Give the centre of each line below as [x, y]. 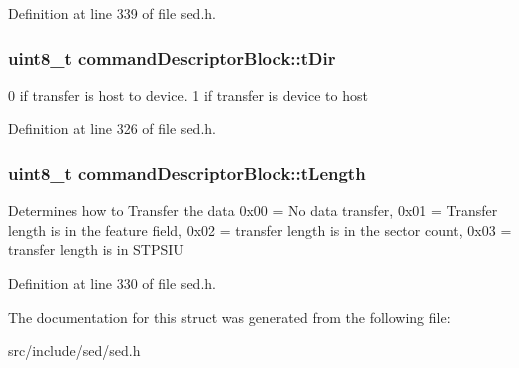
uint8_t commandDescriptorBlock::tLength [187, 172]
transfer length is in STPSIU [96, 249]
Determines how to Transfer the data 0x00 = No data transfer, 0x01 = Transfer [253, 210]
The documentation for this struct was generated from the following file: [229, 316]
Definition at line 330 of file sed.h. [112, 283]
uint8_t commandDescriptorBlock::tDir [172, 57]
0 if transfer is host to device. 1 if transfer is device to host [188, 94]
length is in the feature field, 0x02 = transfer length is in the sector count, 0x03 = [260, 229]
